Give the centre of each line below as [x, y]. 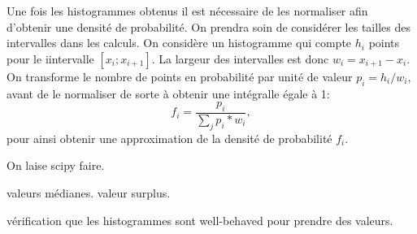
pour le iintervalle [50, 58]
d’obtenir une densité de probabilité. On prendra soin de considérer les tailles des [208, 26]
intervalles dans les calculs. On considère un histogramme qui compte [179, 43]
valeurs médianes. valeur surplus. [89, 192]
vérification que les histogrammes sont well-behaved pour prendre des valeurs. [200, 220]
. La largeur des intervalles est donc [240, 58]
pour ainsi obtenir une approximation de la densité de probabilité [169, 138]
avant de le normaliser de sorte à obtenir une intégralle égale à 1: [168, 93]
